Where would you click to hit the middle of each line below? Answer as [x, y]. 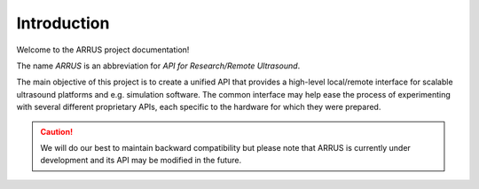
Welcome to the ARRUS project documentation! [103, 50]
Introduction [63, 23]
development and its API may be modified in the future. [141, 161]
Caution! [57, 131]
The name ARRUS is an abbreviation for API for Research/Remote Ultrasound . [158, 66]
